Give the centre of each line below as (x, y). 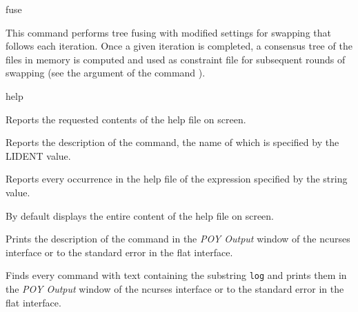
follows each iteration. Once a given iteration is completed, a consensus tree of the (179, 46)
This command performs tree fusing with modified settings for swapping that (168, 32)
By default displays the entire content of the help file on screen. (140, 215)
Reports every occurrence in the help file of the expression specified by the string (177, 179)
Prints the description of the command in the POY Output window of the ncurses (178, 239)
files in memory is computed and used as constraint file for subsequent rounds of (176, 59)
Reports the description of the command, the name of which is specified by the (172, 142)
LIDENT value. (38, 155)
